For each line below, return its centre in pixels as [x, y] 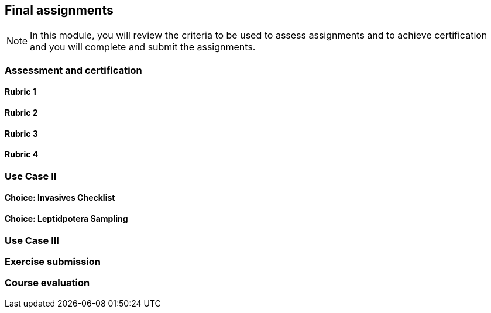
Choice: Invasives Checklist [60, 198]
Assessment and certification [73, 70]
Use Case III [32, 240]
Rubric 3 [21, 133]
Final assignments [59, 10]
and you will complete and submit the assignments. [143, 47]
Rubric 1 [20, 92]
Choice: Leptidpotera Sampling [66, 219]
